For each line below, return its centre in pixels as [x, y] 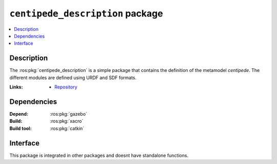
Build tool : [21, 128]
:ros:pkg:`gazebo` [68, 114]
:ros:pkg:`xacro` [67, 121]
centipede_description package [86, 13]
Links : [16, 87]
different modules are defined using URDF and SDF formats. [73, 78]
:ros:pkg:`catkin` [67, 128]
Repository [66, 87]
